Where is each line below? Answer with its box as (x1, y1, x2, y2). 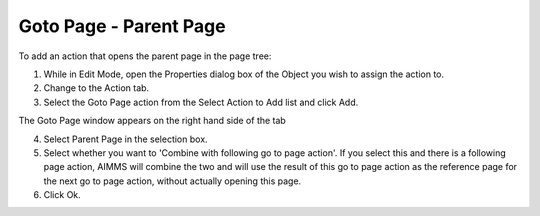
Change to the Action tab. (43, 82, 150, 94)
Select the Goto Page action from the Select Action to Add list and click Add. (43, 96, 359, 108)
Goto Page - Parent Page (18, 15, 226, 37)
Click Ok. (43, 189, 82, 201)
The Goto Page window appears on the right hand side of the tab (18, 115, 287, 127)
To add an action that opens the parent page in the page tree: (18, 50, 272, 62)
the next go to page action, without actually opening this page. (43, 175, 302, 187)
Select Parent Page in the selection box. (43, 133, 209, 145)
